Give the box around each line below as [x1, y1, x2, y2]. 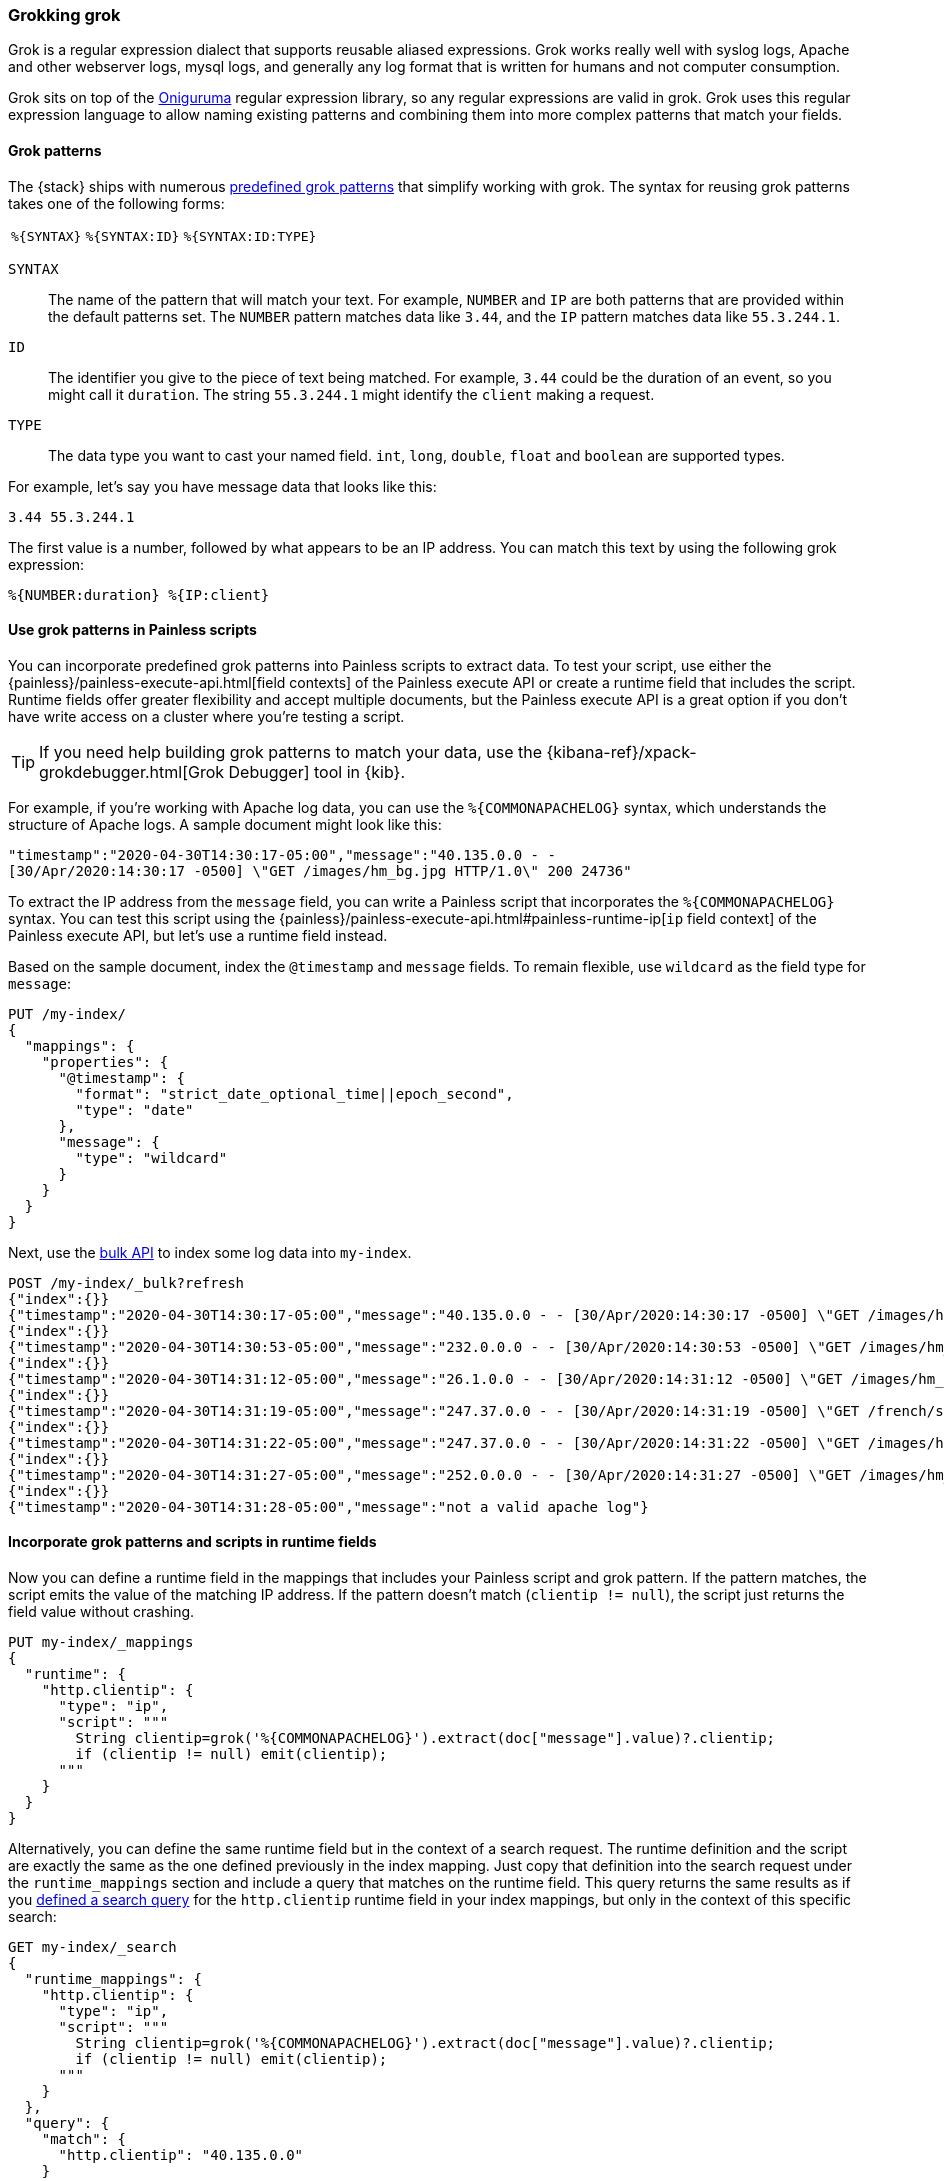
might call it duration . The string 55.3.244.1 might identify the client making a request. [48, 385, 655, 403]
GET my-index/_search [8, 1939, 177, 1956]
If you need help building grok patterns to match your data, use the [39, 741, 543, 762]
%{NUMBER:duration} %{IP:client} [8, 586, 270, 603]
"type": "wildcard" [75, 1149, 228, 1166]
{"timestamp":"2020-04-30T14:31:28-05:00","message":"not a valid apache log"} [8, 1498, 649, 1515]
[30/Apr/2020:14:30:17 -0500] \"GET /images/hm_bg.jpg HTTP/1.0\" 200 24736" [8, 862, 632, 879]
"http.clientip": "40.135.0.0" [58, 2147, 304, 2164]
